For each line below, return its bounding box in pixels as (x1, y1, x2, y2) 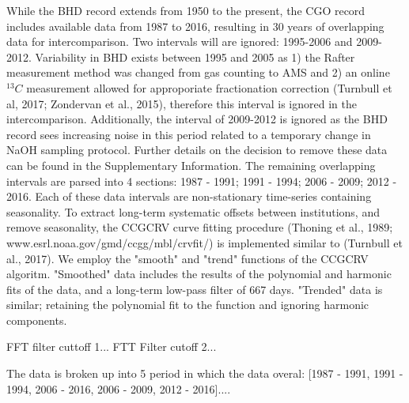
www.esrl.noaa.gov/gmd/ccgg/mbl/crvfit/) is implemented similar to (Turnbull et (6, 234, 403, 250)
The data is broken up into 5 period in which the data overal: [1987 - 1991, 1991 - (6, 365, 403, 382)
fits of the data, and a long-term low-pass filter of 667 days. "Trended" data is (6, 281, 383, 297)
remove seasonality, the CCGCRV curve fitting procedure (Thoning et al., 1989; (6, 219, 393, 235)
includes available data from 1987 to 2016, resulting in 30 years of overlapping (6, 17, 384, 34)
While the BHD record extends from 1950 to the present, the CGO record (6, 2, 365, 18)
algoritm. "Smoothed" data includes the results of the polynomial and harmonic (6, 266, 392, 282)
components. (6, 311, 67, 328)
